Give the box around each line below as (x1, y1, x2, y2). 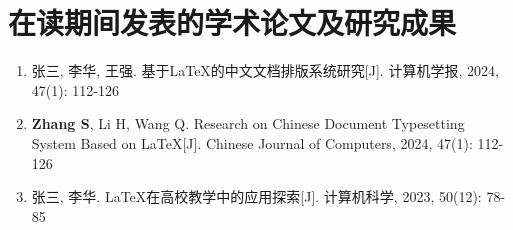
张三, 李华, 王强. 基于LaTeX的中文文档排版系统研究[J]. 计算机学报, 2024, (31, 60, 499, 81)
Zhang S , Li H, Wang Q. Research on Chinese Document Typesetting (31, 113, 465, 134)
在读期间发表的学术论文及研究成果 (8, 2, 457, 43)
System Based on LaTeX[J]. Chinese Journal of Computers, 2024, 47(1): (31, 132, 473, 153)
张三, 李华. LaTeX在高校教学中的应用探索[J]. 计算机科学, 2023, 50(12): (31, 186, 482, 207)
